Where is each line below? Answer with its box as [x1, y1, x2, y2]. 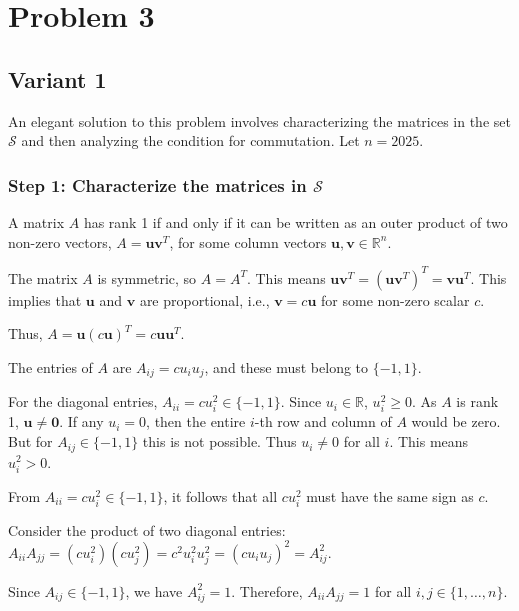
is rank [456, 391, 499, 412]
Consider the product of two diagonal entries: [8, 519, 286, 540]
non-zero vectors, [8, 231, 112, 252]
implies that [8, 289, 82, 310]
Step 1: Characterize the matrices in [8, 172, 307, 197]
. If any [59, 411, 104, 432]
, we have [125, 580, 183, 601]
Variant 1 [8, 63, 107, 94]
